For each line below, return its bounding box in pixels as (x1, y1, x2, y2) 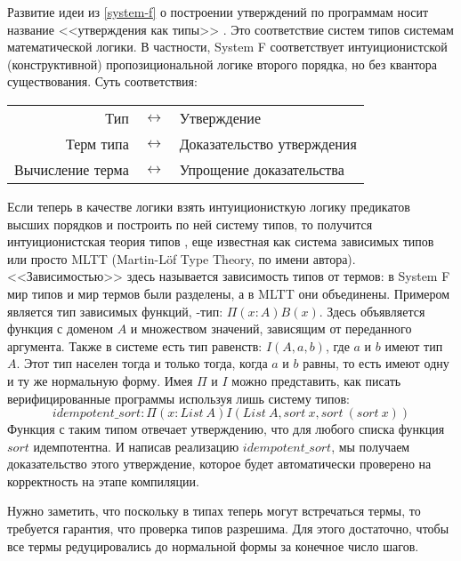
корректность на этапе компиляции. (7, 471, 199, 490)
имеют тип (384, 336, 443, 355)
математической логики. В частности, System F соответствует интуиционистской (7, 37, 448, 56)
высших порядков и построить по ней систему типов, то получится (7, 214, 373, 233)
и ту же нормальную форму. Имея (7, 371, 193, 389)
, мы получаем (331, 437, 410, 455)
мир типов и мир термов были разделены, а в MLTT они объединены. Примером (7, 284, 450, 302)
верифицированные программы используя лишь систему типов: (7, 389, 350, 407)
